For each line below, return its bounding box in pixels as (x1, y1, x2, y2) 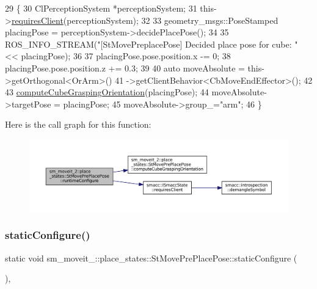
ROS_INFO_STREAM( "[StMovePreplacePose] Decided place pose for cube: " (5, 37, 298, 50)
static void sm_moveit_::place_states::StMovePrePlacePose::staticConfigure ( (5, 251, 297, 264)
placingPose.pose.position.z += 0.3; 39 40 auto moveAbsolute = (5, 61, 245, 74)
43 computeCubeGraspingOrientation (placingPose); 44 (5, 86, 209, 98)
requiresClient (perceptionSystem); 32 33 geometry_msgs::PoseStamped (11, 13, 279, 26)
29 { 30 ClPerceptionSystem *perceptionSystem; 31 (5, 2, 197, 14)
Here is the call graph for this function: (5, 118, 151, 131)
